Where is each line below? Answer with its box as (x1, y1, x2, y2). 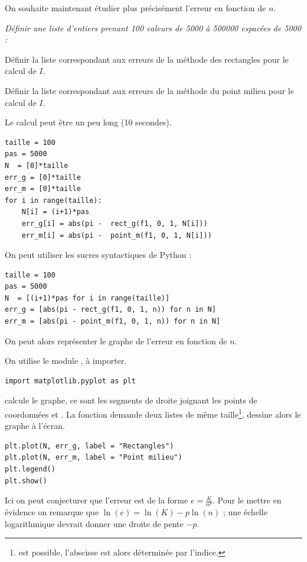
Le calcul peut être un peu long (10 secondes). (5, 116, 172, 128)
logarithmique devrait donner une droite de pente (5, 517, 184, 529)
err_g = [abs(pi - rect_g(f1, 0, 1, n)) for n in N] (5, 305, 216, 314)
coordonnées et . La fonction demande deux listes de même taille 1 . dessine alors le (5, 406, 301, 420)
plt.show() (5, 476, 47, 485)
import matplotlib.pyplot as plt (5, 376, 136, 385)
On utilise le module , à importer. (5, 354, 127, 367)
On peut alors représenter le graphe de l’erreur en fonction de (5, 334, 227, 347)
